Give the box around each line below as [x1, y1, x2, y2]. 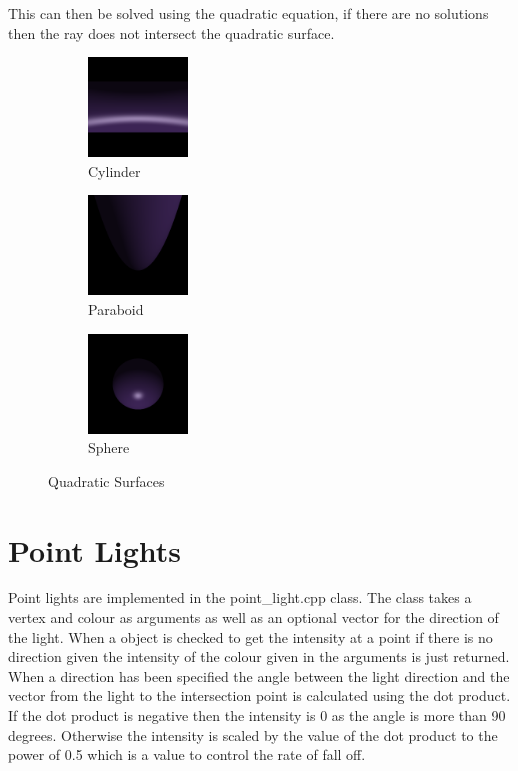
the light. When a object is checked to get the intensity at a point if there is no [8, 626, 493, 647]
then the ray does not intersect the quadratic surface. [8, 22, 335, 43]
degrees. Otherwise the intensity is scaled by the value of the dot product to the [8, 724, 498, 745]
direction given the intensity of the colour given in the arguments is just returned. [8, 646, 510, 667]
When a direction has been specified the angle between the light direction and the [8, 665, 510, 686]
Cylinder [88, 160, 141, 181]
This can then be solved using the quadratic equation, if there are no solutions [8, 3, 489, 23]
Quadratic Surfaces [48, 470, 165, 491]
